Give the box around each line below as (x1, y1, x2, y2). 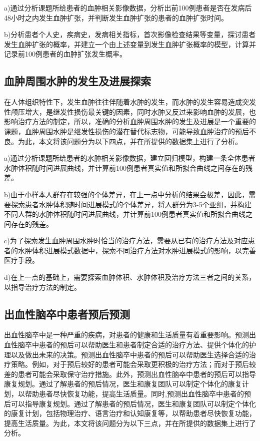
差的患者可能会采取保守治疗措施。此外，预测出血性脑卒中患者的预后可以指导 (4, 368, 256, 379)
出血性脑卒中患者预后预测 (4, 306, 130, 321)
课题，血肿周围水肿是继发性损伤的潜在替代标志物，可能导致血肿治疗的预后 (4, 126, 249, 136)
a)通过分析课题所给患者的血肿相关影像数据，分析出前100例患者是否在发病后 (4, 3, 252, 13)
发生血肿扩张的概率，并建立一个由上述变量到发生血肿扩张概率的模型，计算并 (4, 39, 256, 49)
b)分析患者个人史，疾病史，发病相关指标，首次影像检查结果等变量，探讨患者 (4, 29, 256, 40)
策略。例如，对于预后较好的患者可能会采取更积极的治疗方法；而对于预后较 (10, 359, 256, 369)
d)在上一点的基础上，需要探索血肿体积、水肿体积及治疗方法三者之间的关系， (4, 272, 256, 282)
